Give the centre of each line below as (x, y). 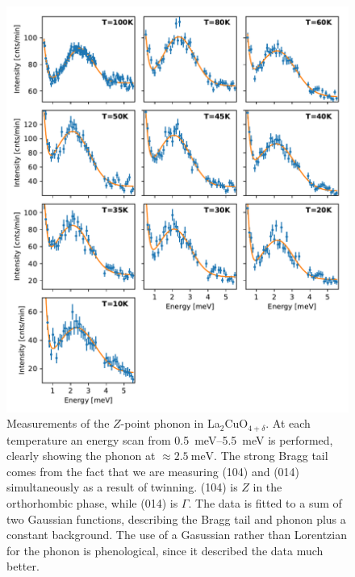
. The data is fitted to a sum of (265, 502)
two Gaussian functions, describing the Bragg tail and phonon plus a (176, 518)
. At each (288, 423)
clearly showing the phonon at (81, 456)
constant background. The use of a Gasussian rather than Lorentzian (177, 535)
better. (23, 566)
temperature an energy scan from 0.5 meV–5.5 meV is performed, (170, 439)
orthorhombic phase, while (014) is (92, 502)
